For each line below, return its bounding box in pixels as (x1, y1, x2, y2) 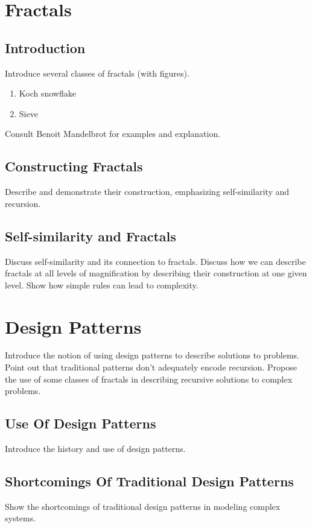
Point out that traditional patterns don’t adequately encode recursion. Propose (5, 361, 297, 374)
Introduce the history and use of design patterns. (5, 442, 186, 455)
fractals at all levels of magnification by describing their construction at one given (5, 267, 307, 279)
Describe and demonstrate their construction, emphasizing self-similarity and (5, 185, 290, 198)
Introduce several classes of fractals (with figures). (5, 66, 189, 79)
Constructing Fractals (5, 157, 143, 176)
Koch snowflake (19, 87, 76, 100)
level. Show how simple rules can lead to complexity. (5, 278, 199, 291)
